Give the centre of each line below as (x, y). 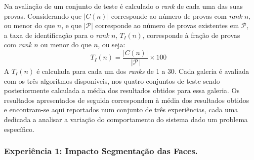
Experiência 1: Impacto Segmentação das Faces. (101, 151)
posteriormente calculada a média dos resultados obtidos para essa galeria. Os (122, 90)
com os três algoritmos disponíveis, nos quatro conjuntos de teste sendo (112, 80)
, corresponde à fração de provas (191, 35)
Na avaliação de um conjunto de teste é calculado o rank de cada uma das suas (124, 6)
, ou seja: (112, 45)
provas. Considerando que (43, 16)
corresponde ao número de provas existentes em (167, 25)
